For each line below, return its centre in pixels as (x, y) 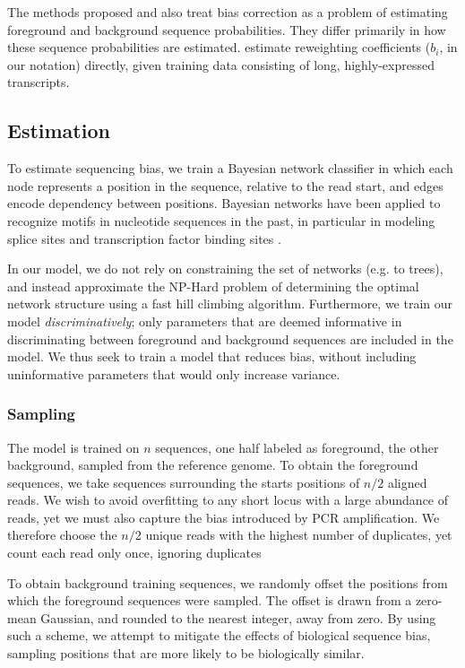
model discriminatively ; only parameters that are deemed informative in (205, 321)
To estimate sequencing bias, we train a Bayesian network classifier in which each (230, 168)
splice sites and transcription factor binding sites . (144, 238)
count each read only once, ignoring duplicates (134, 553)
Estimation (59, 130)
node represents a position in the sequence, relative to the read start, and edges (225, 185)
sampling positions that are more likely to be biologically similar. (186, 653)
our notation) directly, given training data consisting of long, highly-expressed (221, 64)
